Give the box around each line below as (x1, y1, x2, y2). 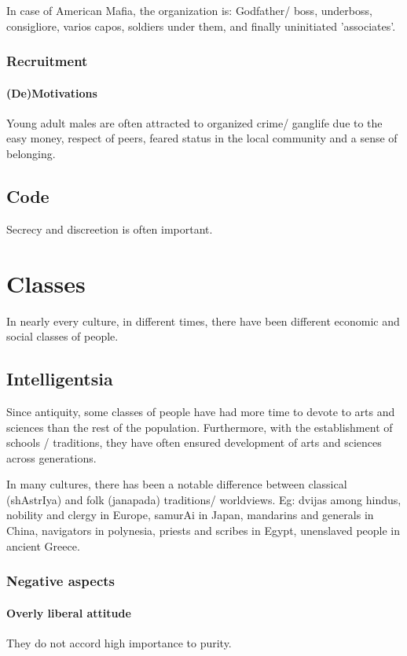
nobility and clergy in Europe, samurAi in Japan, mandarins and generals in (6, 507, 374, 523)
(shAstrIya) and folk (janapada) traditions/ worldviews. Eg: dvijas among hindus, (6, 491, 401, 507)
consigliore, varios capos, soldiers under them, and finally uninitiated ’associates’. (6, 17, 396, 34)
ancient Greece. (6, 537, 80, 554)
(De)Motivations (6, 84, 97, 101)
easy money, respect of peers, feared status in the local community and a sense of (6, 130, 398, 146)
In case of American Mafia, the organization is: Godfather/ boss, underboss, (6, 2, 372, 18)
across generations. (6, 449, 97, 466)
